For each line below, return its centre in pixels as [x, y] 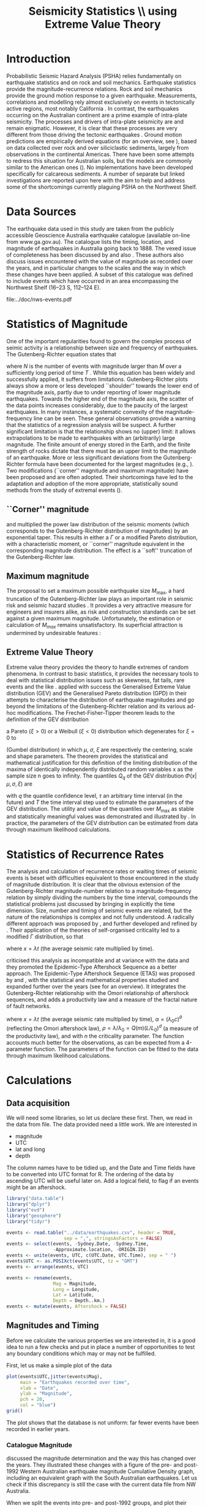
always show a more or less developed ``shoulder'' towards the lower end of [103, 386]
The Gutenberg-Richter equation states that [61, 354]
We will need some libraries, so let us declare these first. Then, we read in [99, 1118]
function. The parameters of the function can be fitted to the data [116, 1049]
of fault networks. [29, 1006]
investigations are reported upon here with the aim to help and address [96, 180]
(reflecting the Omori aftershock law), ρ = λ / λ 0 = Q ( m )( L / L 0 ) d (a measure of [102, 1028]
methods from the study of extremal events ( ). [64, 490]
